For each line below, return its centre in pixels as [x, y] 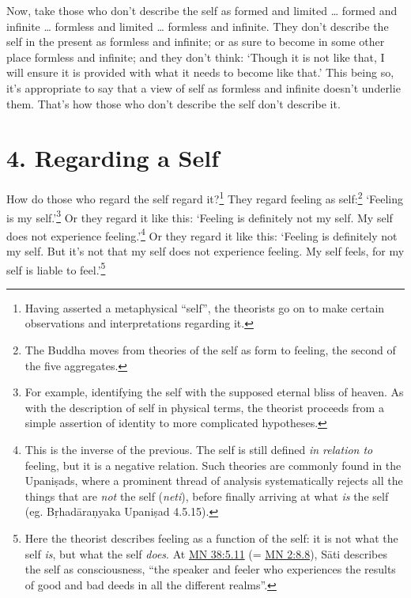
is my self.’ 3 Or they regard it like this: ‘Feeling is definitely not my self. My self [200, 216]
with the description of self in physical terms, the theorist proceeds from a [204, 407]
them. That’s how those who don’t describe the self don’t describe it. [173, 103]
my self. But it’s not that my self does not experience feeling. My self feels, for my [205, 251]
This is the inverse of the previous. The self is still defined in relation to [199, 450]
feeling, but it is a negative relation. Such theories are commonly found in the [213, 465]
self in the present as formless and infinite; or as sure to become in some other [196, 42]
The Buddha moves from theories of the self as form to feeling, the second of [210, 350]
